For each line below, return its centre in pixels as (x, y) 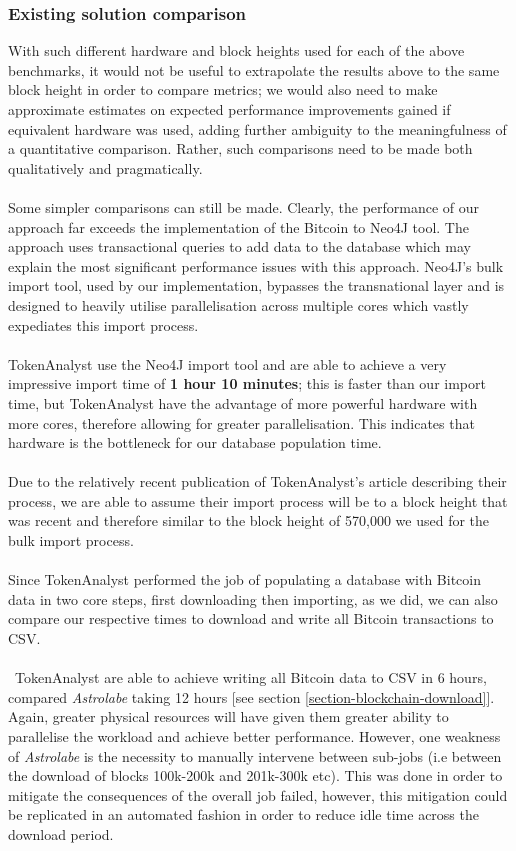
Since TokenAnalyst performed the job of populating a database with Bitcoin (244, 579)
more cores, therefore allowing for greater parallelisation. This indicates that (241, 422)
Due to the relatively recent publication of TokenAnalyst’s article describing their (257, 481)
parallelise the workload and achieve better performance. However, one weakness (254, 736)
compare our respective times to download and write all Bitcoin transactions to (251, 618)
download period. (61, 833)
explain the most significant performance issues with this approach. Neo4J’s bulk (256, 265)
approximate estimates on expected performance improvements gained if (229, 109)
